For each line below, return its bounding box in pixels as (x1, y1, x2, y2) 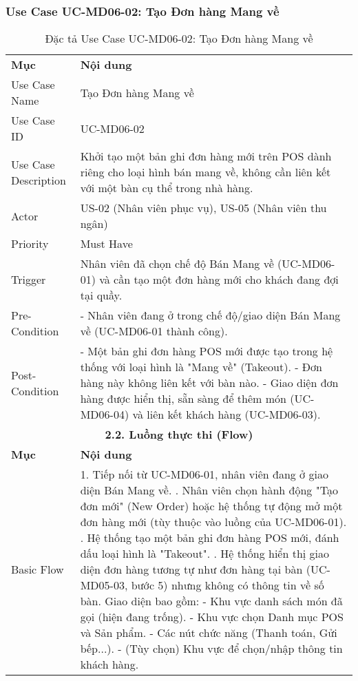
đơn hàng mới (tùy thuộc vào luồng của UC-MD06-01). (80, 514, 347, 530)
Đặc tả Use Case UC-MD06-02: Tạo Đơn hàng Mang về (45, 30, 313, 47)
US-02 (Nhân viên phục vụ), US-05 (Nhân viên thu (80, 200, 327, 216)
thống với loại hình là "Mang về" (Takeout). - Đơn (80, 359, 322, 375)
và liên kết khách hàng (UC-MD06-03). (132, 406, 321, 423)
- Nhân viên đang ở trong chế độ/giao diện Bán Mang (80, 307, 341, 324)
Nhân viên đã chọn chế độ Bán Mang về (80, 255, 274, 272)
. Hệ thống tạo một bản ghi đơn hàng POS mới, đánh (80, 530, 339, 546)
